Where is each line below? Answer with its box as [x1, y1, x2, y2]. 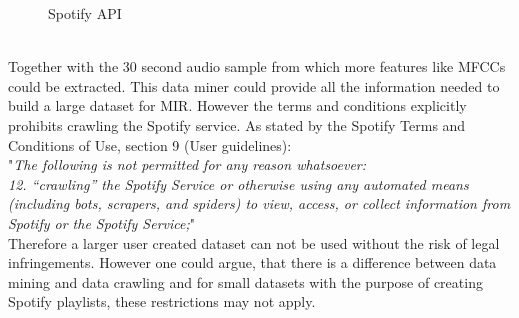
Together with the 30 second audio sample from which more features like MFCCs [8, 56, 506, 77]
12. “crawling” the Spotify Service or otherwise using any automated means [8, 173, 469, 194]
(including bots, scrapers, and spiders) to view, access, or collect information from [8, 193, 511, 214]
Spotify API [48, 3, 122, 23]
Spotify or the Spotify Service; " [8, 212, 196, 233]
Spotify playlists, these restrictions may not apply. [8, 291, 316, 312]
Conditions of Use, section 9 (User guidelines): [8, 134, 292, 155]
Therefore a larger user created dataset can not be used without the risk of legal [8, 232, 500, 253]
